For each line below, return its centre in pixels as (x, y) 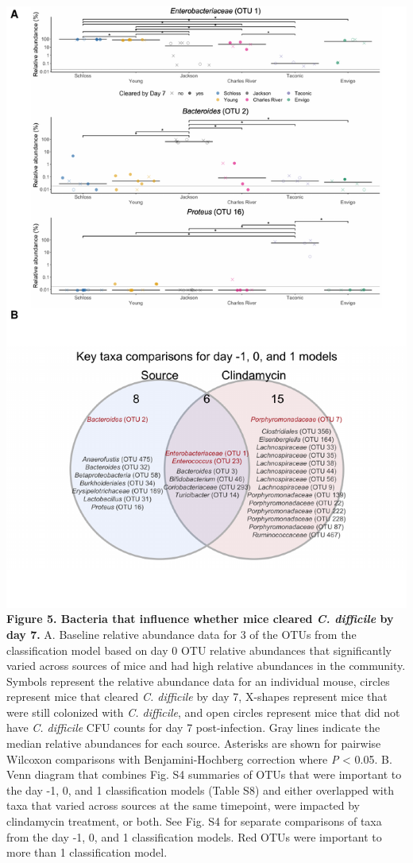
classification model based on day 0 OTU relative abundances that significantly (199, 650)
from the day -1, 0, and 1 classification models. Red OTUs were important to (194, 836)
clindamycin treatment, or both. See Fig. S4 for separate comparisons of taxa (194, 821)
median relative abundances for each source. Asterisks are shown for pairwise (194, 743)
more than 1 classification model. (87, 852)
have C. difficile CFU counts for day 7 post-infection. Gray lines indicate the (193, 728)
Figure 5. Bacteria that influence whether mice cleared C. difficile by (200, 619)
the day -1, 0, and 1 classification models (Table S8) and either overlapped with (200, 789)
